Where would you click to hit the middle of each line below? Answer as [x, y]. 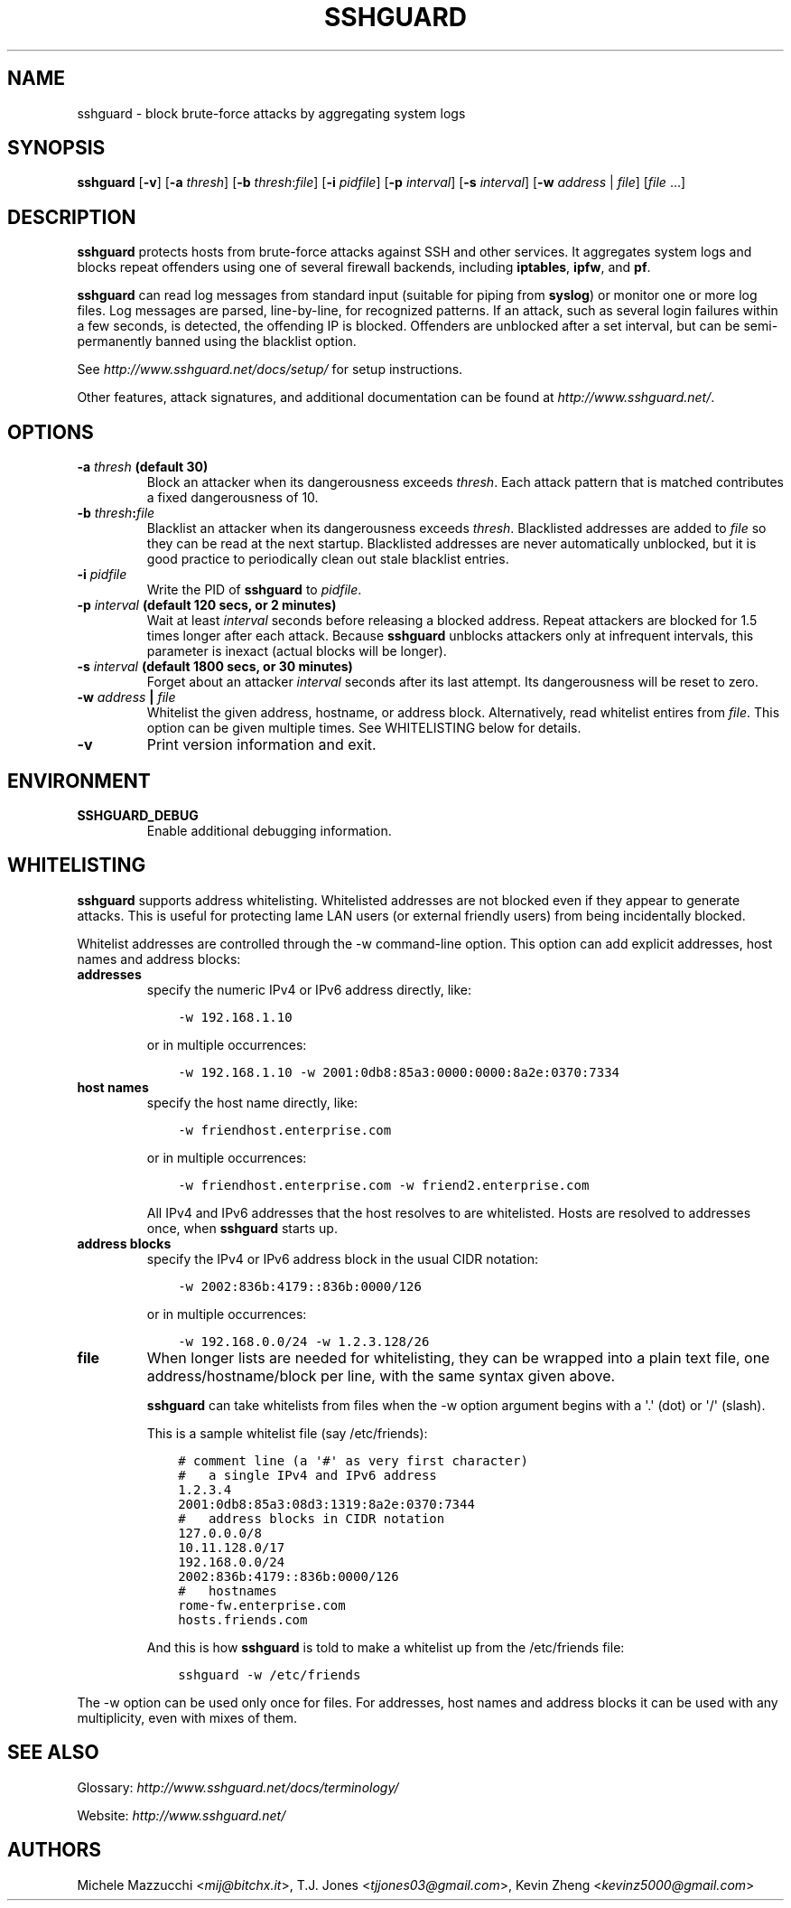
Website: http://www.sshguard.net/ [181, 1815]
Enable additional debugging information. [269, 830]
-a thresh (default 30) [143, 467]
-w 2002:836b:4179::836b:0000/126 [300, 1286]
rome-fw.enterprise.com [262, 1605]
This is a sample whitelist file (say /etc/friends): [287, 1433]
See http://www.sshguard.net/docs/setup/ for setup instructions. [270, 369]
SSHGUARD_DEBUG [138, 815]
